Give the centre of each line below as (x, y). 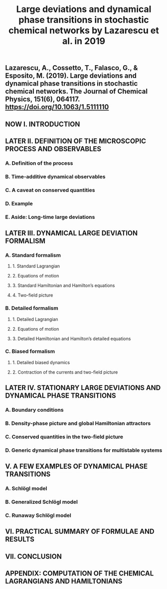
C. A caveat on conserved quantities (50, 190)
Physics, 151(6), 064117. (43, 99)
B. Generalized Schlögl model (42, 502)
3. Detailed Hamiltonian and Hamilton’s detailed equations (72, 339)
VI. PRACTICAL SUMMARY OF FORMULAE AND (80, 532)
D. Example (19, 203)
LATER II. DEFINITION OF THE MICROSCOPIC (76, 141)
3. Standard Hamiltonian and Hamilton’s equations (64, 285)
